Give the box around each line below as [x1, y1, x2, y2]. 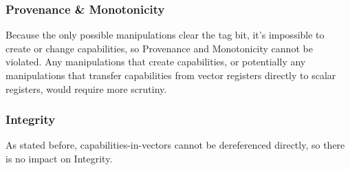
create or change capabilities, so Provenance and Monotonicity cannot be [6, 41, 313, 55]
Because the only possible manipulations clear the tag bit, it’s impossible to [6, 28, 325, 42]
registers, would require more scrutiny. [6, 81, 167, 96]
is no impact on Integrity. [6, 151, 113, 165]
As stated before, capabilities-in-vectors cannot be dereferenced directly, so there [6, 138, 345, 152]
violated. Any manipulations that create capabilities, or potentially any [6, 54, 306, 69]
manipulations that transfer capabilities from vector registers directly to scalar [6, 68, 336, 82]
